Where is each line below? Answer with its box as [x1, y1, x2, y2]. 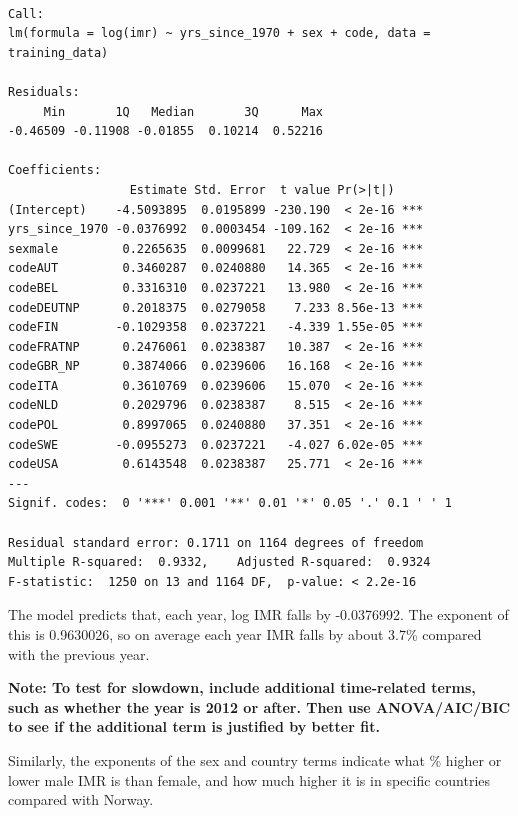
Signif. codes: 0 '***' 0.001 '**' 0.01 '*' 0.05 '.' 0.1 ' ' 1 [8, 496, 452, 511]
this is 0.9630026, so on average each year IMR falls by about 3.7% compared [8, 624, 482, 644]
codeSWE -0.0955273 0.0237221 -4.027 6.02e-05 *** [8, 437, 424, 452]
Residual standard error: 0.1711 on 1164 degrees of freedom [8, 535, 424, 550]
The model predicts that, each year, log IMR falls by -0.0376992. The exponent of [8, 604, 509, 625]
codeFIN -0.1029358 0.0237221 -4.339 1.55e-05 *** [8, 320, 424, 335]
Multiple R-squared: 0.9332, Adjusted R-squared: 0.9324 [8, 555, 431, 570]
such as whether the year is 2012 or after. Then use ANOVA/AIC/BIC [8, 696, 511, 717]
